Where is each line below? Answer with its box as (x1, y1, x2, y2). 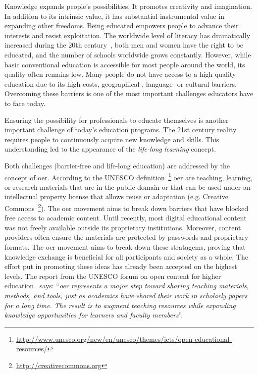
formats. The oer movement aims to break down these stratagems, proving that (4, 241, 246, 252)
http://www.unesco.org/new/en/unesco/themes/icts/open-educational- (16, 333, 232, 344)
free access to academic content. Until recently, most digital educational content (4, 213, 247, 223)
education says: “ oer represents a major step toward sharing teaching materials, (4, 280, 249, 291)
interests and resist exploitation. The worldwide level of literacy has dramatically (4, 30, 251, 40)
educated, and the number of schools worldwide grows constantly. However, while (4, 49, 251, 59)
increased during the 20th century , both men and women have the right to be (4, 40, 244, 50)
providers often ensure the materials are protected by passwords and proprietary (4, 232, 249, 242)
